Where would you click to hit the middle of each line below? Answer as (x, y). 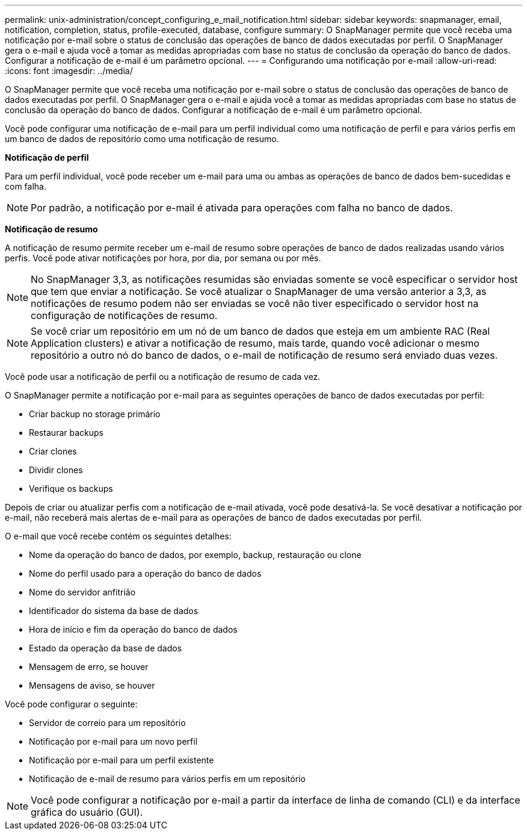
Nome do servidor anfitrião (82, 592)
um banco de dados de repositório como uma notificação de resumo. (142, 139)
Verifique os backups (71, 489)
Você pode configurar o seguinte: (71, 704)
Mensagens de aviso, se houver (92, 685)
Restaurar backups (66, 433)
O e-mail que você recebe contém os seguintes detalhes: (118, 536)
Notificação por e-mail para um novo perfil (113, 741)
